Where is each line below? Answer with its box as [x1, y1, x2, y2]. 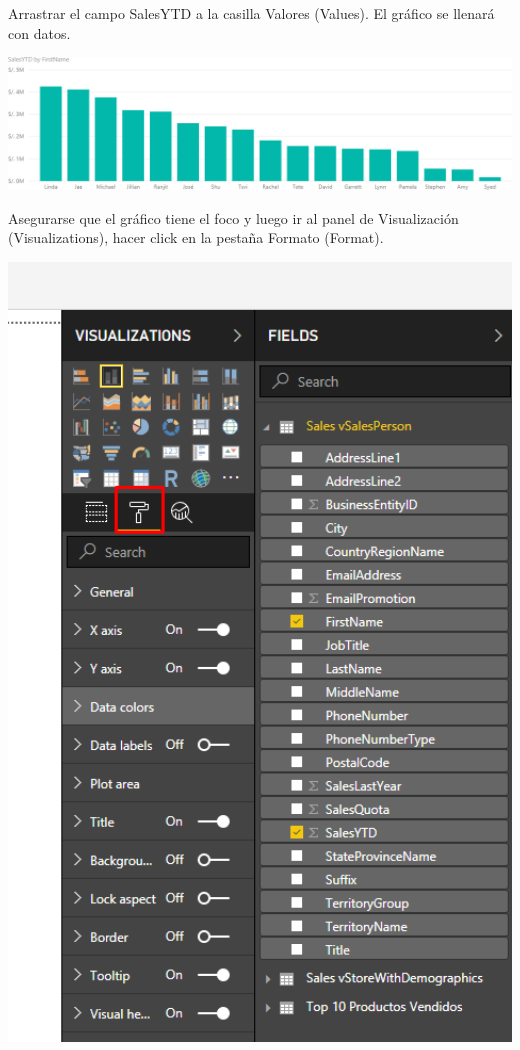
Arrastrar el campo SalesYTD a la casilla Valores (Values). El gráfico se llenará [8, 3, 495, 23]
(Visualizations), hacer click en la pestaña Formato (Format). [8, 227, 384, 248]
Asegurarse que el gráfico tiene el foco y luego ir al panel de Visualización [8, 207, 459, 228]
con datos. [8, 22, 71, 43]
